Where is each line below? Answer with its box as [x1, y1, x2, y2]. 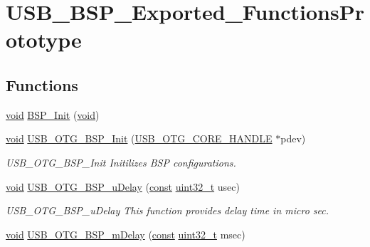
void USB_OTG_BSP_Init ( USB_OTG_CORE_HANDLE [6, 131, 273, 146]
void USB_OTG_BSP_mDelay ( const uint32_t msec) [6, 226, 245, 241]
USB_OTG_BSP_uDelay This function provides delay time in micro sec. [6, 203, 329, 218]
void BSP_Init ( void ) [6, 107, 100, 122]
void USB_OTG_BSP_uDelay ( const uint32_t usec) [6, 179, 240, 194]
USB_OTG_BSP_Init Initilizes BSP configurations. [6, 154, 236, 169]
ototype [6, 25, 82, 54]
